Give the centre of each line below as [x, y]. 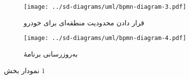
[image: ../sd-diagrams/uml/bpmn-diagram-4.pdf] [105, 38]
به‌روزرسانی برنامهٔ [51, 53]
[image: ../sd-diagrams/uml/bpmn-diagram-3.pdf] [105, 7]
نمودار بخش [22, 70]
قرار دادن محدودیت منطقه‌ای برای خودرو [84, 22]
